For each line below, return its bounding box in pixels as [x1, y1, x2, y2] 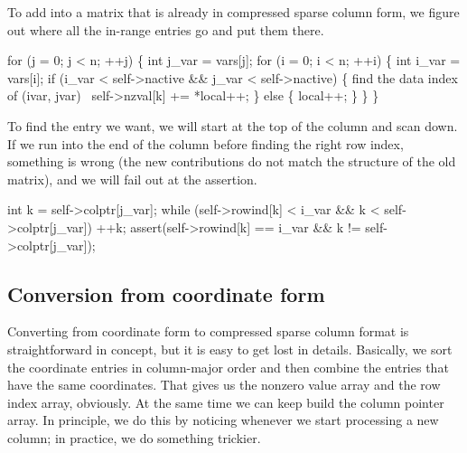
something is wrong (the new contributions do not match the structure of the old [7, 152, 456, 171]
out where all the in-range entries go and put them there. [7, 20, 324, 39]
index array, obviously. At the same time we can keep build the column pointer [7, 392, 444, 411]
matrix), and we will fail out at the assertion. [7, 169, 257, 188]
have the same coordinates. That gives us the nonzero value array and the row [7, 375, 441, 394]
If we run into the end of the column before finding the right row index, [7, 134, 404, 153]
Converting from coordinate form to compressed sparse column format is [7, 322, 409, 341]
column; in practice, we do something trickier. [7, 428, 261, 447]
